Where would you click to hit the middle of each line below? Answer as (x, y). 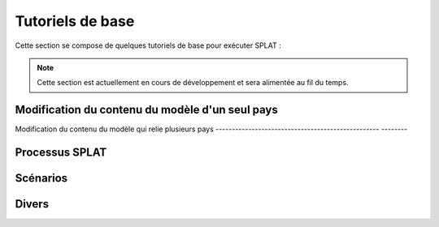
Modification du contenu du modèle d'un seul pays (146, 110)
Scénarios (41, 178)
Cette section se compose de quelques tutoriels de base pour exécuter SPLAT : (148, 45)
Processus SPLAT (61, 153)
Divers (32, 204)
